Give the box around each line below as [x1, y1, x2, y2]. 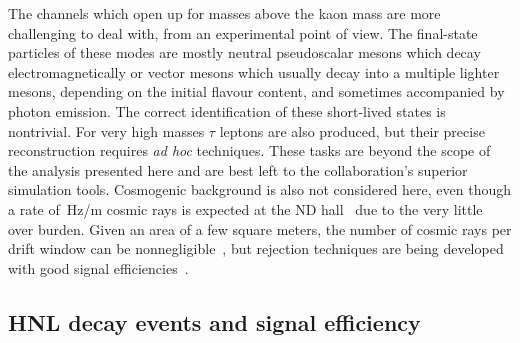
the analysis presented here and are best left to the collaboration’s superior [8, 159, 468, 180]
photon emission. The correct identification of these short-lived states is [8, 100, 446, 121]
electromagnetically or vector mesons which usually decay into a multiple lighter [8, 61, 500, 82]
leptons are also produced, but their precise [219, 120, 485, 141]
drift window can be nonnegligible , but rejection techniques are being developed [8, 238, 504, 259]
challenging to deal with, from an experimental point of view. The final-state [8, 22, 478, 43]
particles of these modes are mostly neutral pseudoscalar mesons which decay [8, 42, 481, 63]
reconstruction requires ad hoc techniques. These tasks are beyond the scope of [8, 140, 491, 161]
